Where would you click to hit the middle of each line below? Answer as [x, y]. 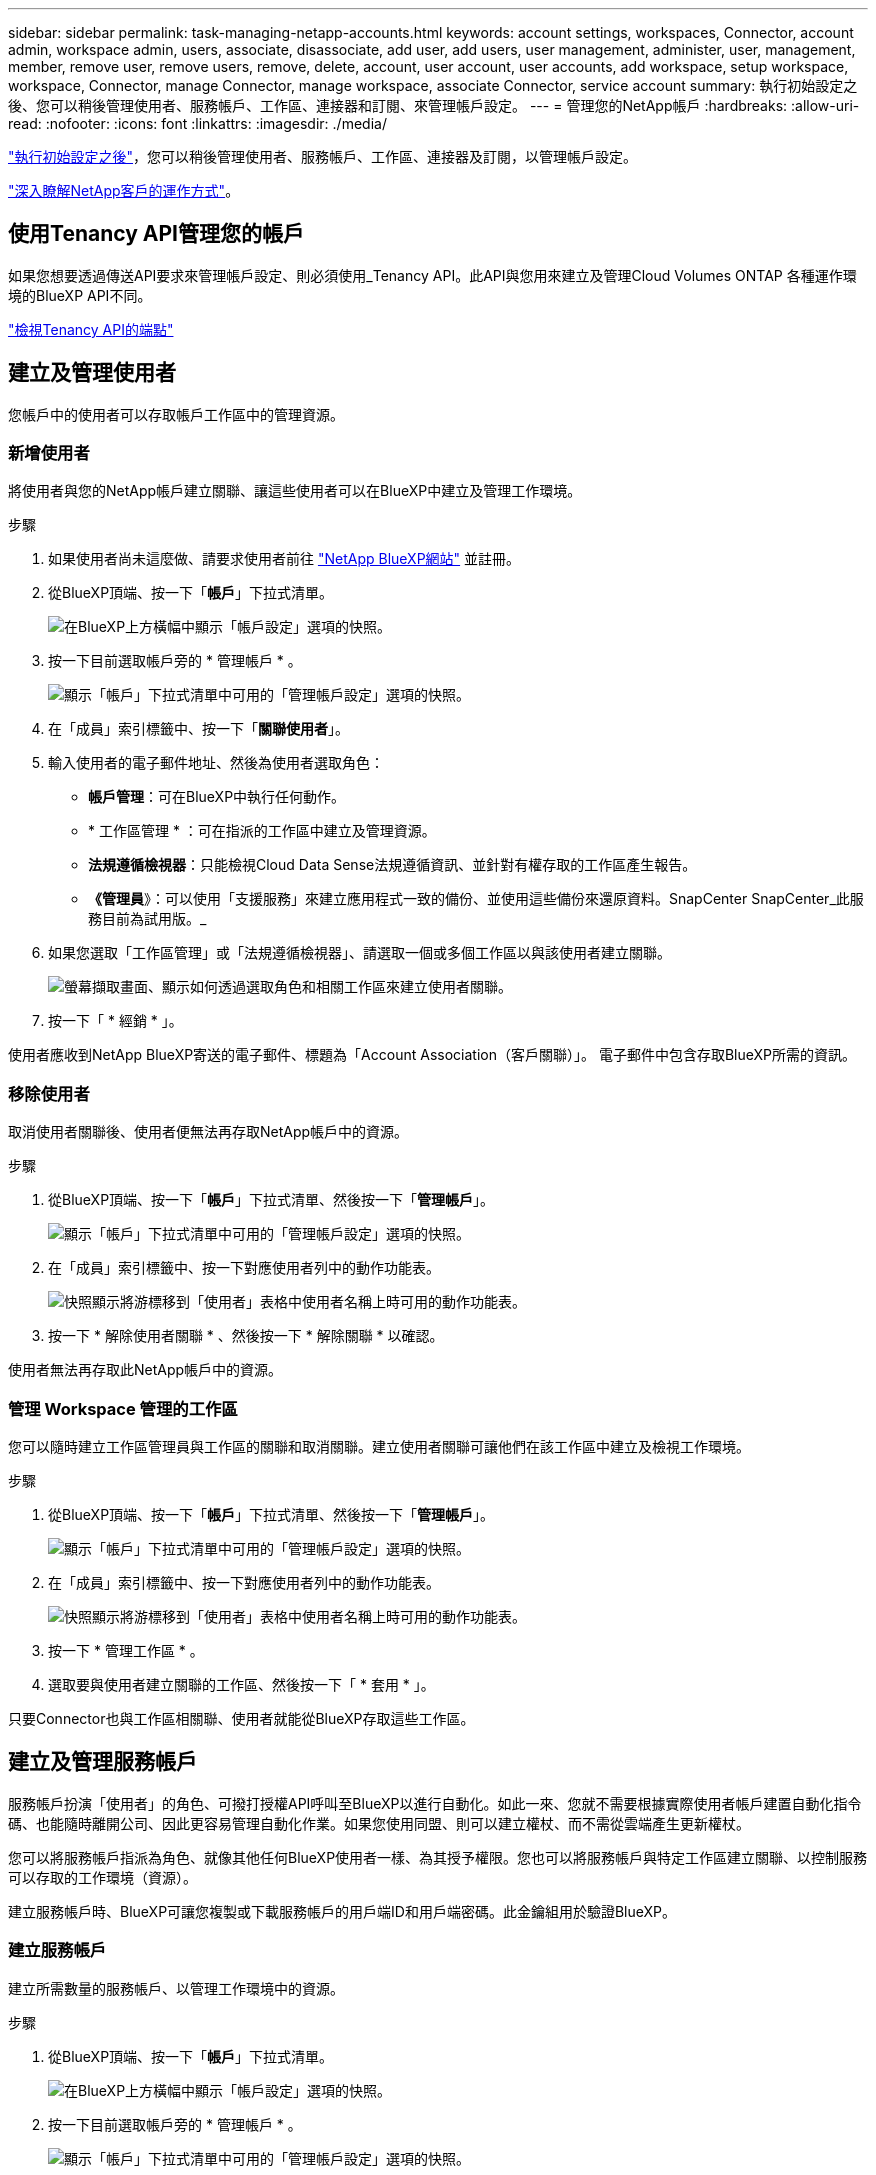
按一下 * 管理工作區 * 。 [126, 1650]
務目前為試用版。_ [147, 919]
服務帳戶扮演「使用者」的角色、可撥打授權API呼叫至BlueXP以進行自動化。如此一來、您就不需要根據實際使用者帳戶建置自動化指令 [435, 1803]
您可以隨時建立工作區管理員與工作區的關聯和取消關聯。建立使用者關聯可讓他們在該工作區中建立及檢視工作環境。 [379, 1446]
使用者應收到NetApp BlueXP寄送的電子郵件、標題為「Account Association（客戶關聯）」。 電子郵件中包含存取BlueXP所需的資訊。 [432, 1055]
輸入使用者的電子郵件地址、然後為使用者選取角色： [216, 763]
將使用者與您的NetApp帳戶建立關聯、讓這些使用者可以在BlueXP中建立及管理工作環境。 [295, 491]
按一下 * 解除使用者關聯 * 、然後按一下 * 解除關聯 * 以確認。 [246, 1336]
